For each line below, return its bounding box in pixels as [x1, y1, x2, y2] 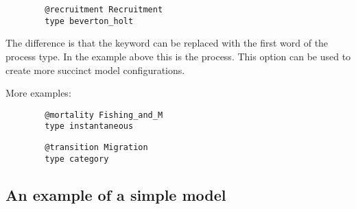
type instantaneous [45, 121, 134, 132]
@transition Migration [45, 143, 148, 152]
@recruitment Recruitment [45, 5, 163, 14]
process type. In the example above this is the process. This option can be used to [5, 49, 351, 63]
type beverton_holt [45, 16, 134, 26]
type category [45, 153, 109, 164]
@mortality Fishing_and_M [45, 110, 163, 120]
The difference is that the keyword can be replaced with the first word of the [5, 36, 329, 50]
